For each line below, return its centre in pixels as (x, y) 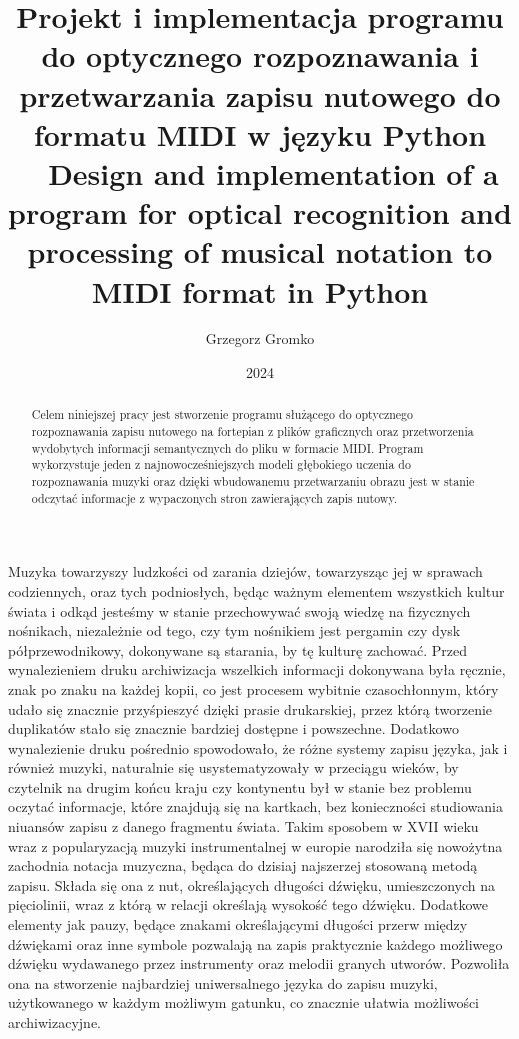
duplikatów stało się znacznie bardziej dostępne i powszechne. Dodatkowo (233, 728)
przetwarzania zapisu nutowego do (260, 94)
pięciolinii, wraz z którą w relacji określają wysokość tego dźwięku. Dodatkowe (248, 904)
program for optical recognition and (260, 212)
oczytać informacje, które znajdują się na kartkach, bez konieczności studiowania (256, 806)
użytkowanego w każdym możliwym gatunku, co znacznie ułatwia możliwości (244, 1002)
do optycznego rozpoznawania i (260, 55)
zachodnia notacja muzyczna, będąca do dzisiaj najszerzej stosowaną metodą (243, 865)
